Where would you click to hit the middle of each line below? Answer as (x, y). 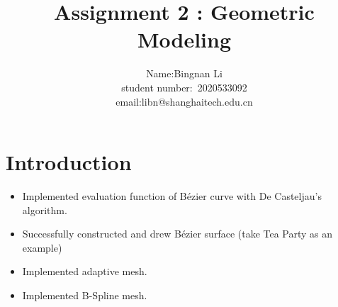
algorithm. (45, 210)
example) (42, 247)
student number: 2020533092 (184, 87)
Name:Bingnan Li (184, 73)
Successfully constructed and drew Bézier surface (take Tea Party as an (178, 234)
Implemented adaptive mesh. (85, 271)
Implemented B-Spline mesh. (85, 295)
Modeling (184, 39)
